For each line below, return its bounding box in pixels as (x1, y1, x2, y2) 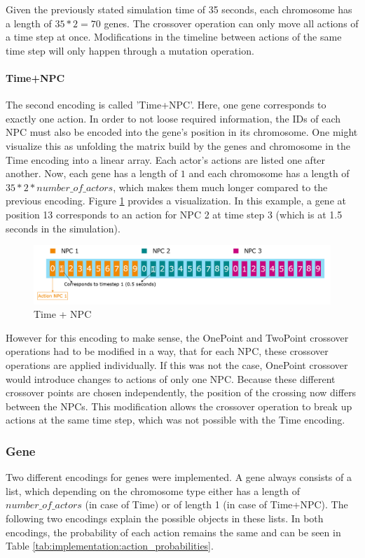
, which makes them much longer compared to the (113, 179, 328, 194)
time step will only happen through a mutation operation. (6, 43, 254, 57)
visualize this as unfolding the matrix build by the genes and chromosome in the (6, 138, 351, 153)
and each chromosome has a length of (188, 166, 350, 181)
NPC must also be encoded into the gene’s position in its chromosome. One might (6, 125, 358, 139)
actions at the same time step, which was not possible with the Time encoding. (6, 412, 345, 427)
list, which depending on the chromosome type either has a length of (6, 483, 300, 498)
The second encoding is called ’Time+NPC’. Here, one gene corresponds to (6, 97, 326, 112)
